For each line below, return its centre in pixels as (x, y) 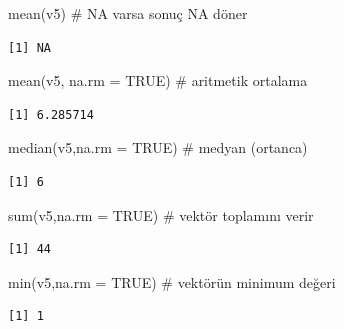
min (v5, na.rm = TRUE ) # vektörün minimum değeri (172, 281)
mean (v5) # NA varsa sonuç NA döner (128, 13)
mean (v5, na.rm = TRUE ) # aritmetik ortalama (158, 80)
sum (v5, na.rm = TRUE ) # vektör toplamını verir (161, 214)
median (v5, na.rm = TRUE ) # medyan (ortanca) (158, 147)
